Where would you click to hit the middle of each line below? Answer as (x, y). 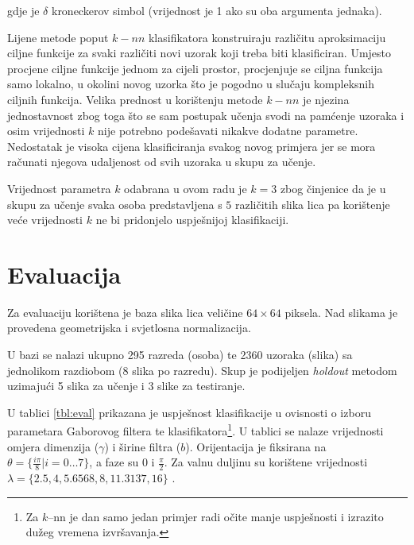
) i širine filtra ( (143, 446)
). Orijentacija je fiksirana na (256, 446)
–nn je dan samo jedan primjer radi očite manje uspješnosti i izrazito (216, 516)
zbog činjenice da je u (333, 188)
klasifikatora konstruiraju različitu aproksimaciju (267, 37)
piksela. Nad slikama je (341, 312)
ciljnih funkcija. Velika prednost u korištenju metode (135, 99)
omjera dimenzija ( (53, 446)
